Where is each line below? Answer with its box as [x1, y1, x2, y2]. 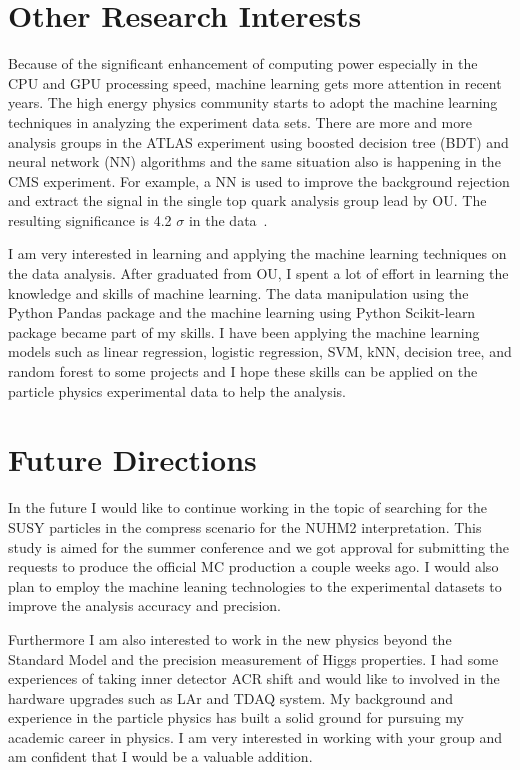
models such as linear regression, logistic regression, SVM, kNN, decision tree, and [8, 341, 512, 362]
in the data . [188, 209, 268, 230]
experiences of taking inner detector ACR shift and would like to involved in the [8, 668, 500, 689]
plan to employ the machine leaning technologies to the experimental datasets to [8, 575, 502, 596]
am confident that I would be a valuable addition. [8, 746, 313, 767]
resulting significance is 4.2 [8, 209, 172, 230]
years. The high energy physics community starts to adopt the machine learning [8, 92, 498, 113]
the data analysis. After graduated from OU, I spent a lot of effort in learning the [8, 263, 509, 284]
